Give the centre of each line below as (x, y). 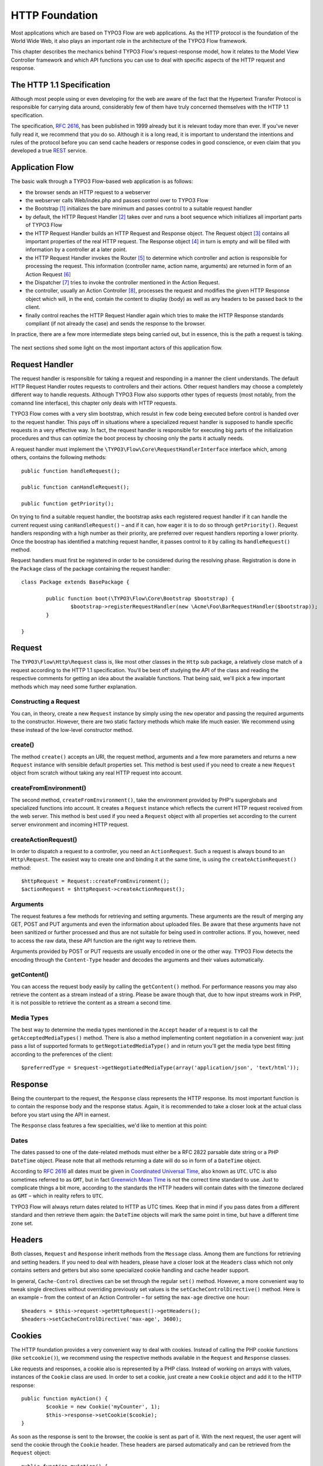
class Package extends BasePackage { (76, 582)
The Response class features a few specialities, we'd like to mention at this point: (109, 1125)
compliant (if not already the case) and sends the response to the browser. (116, 323)
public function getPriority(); (68, 504)
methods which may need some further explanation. (74, 687)
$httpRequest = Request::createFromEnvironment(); (96, 881)
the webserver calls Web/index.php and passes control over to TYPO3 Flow (117, 201)
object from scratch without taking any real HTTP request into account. (97, 773)
